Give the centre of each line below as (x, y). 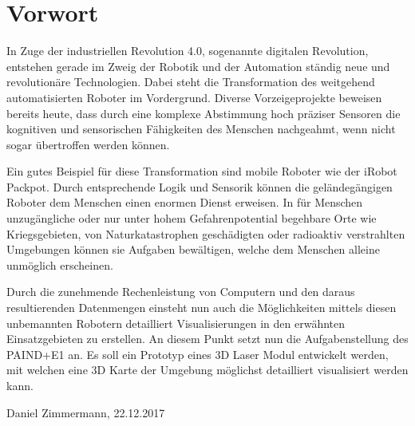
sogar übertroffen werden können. (88, 144)
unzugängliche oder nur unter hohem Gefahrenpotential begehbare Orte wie (192, 218)
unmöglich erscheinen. (60, 264)
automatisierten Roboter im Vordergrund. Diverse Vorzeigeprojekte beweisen (194, 97)
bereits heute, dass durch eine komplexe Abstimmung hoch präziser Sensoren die (204, 113)
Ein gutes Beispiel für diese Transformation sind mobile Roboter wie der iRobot (202, 171)
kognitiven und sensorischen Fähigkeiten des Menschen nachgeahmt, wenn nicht (201, 129)
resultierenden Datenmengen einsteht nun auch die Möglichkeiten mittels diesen (202, 308)
